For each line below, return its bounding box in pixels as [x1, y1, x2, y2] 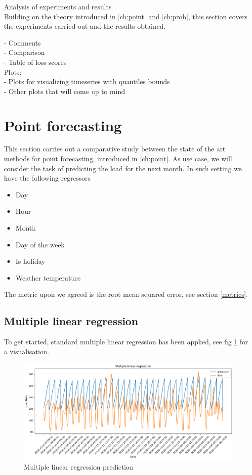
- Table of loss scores [4, 56, 67, 67]
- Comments [4, 37, 41, 47]
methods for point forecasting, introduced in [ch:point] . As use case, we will [4, 153, 232, 164]
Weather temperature [15, 272, 81, 283]
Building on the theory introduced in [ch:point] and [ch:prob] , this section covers [4, 11, 248, 21]
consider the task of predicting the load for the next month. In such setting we [4, 163, 242, 173]
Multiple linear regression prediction [24, 462, 133, 472]
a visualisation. [4, 346, 49, 356]
